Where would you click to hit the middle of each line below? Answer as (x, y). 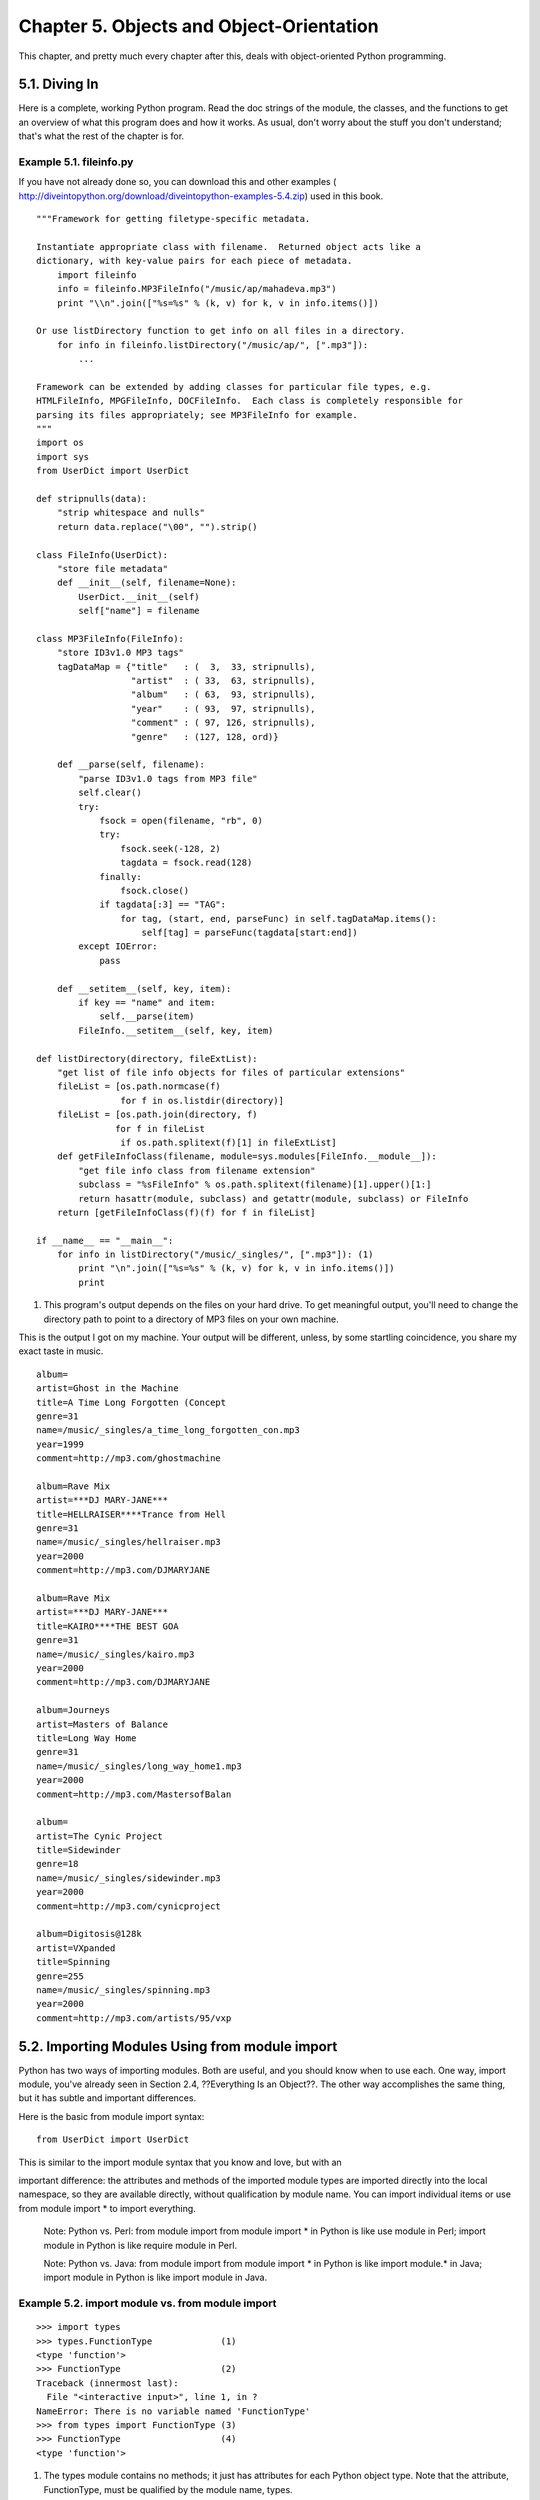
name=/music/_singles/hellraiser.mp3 (129, 1542)
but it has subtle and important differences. (107, 2098)
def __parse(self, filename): (130, 764)
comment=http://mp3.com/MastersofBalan (134, 1794)
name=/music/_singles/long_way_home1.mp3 (139, 1766)
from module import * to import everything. (107, 2208)
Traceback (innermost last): (107, 2383)
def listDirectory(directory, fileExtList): (147, 1058)
